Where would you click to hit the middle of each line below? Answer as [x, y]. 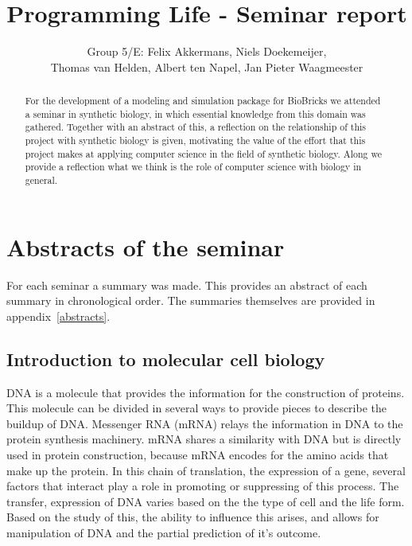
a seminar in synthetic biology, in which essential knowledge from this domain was [195, 113]
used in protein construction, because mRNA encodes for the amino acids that [198, 454]
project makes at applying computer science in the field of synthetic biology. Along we [203, 153]
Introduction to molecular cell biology [166, 359]
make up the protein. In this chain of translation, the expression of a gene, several [206, 470]
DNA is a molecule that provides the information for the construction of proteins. [206, 392]
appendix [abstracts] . [58, 316]
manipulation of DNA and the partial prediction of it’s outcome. [164, 532]
